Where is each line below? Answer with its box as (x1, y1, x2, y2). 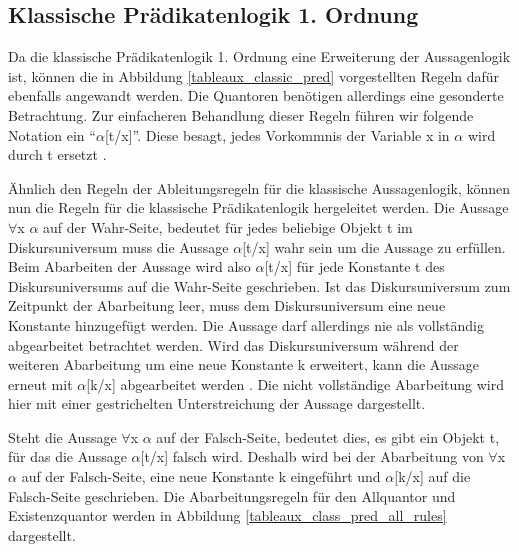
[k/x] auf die (394, 466, 471, 487)
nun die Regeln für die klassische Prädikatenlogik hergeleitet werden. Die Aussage (8, 197, 509, 218)
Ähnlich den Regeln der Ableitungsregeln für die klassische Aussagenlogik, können (8, 177, 511, 198)
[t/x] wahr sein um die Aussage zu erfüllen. (242, 236, 506, 257)
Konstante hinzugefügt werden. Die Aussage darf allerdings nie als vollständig (8, 314, 485, 335)
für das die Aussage (8, 446, 127, 467)
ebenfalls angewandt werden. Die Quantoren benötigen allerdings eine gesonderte (8, 85, 504, 106)
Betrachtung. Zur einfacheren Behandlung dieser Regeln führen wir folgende (8, 104, 474, 125)
